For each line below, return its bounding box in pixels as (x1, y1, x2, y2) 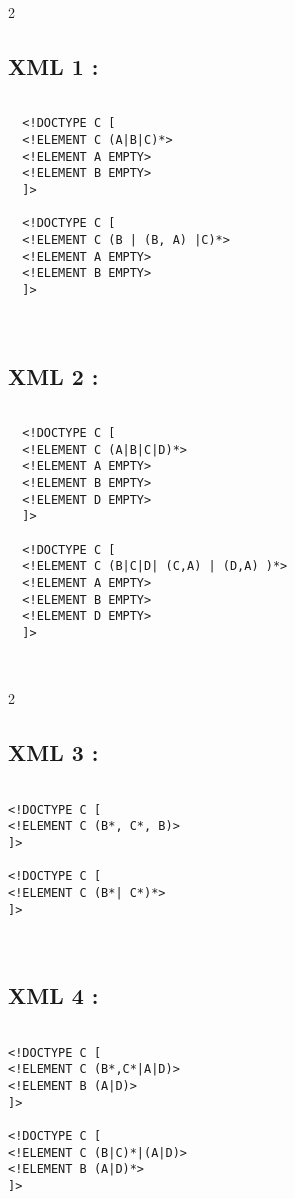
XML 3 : (8, 737, 99, 768)
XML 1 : (8, 50, 99, 81)
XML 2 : (8, 360, 99, 391)
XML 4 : (8, 980, 99, 1011)
